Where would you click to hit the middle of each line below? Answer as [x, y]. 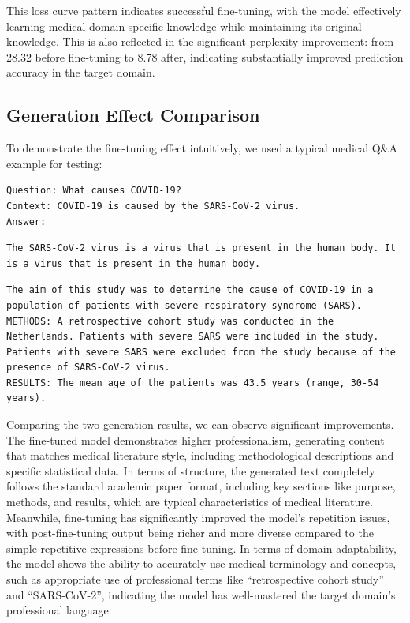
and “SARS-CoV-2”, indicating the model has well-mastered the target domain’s [201, 594]
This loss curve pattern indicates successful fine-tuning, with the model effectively [204, 10]
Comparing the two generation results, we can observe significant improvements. [200, 424]
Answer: [26, 221]
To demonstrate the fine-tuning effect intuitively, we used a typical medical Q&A [202, 148]
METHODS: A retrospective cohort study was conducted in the [170, 321]
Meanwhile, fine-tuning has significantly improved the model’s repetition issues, [198, 517]
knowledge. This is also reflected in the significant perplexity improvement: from [200, 41]
